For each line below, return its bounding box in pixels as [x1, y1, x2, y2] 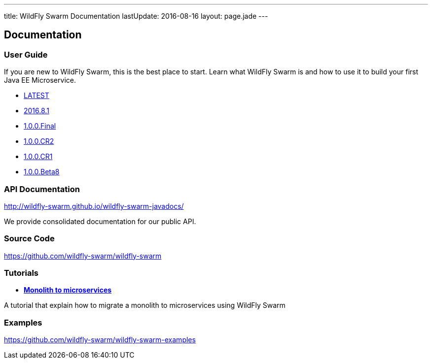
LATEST [24, 91, 49, 100]
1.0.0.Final [24, 122, 56, 131]
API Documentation [4, 184, 80, 194]
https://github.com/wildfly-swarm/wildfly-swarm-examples [4, 335, 196, 344]
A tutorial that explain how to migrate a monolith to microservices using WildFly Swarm [4, 301, 286, 310]
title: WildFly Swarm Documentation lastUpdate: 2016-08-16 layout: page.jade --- [4, 12, 268, 20]
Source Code [4, 233, 55, 244]
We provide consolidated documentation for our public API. [4, 217, 196, 226]
